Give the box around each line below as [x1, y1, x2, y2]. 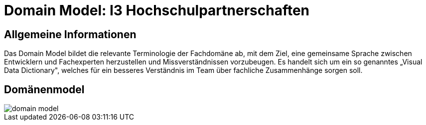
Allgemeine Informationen [4, 28, 137, 41]
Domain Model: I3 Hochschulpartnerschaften [4, 2, 310, 19]
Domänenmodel [4, 83, 85, 96]
